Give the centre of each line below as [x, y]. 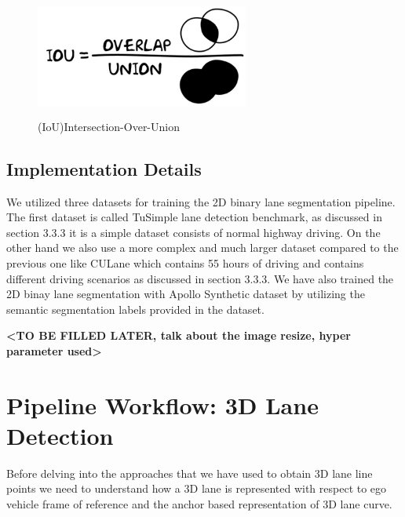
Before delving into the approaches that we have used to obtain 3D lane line [190, 473]
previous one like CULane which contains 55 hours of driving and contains [185, 262]
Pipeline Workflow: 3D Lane [162, 404]
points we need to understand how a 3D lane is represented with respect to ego [197, 488]
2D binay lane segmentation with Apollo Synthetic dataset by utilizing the [186, 294]
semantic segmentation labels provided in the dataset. [135, 309]
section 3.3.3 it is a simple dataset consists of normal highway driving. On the [193, 232]
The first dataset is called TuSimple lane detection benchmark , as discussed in [194, 217]
